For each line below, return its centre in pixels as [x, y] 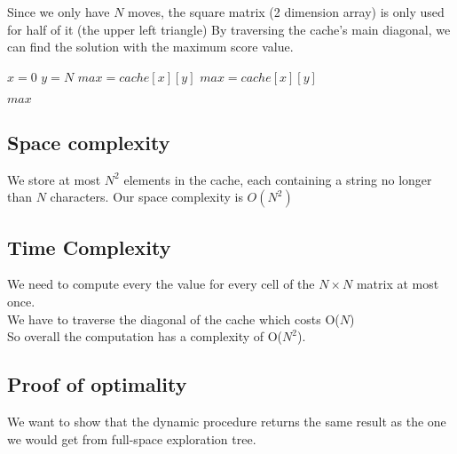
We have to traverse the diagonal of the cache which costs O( [173, 319]
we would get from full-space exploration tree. [132, 438]
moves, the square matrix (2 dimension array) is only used [286, 12]
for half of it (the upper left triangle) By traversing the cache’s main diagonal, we [229, 29]
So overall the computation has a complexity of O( [145, 336]
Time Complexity [89, 247]
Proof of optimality [97, 384]
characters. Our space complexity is [146, 197]
